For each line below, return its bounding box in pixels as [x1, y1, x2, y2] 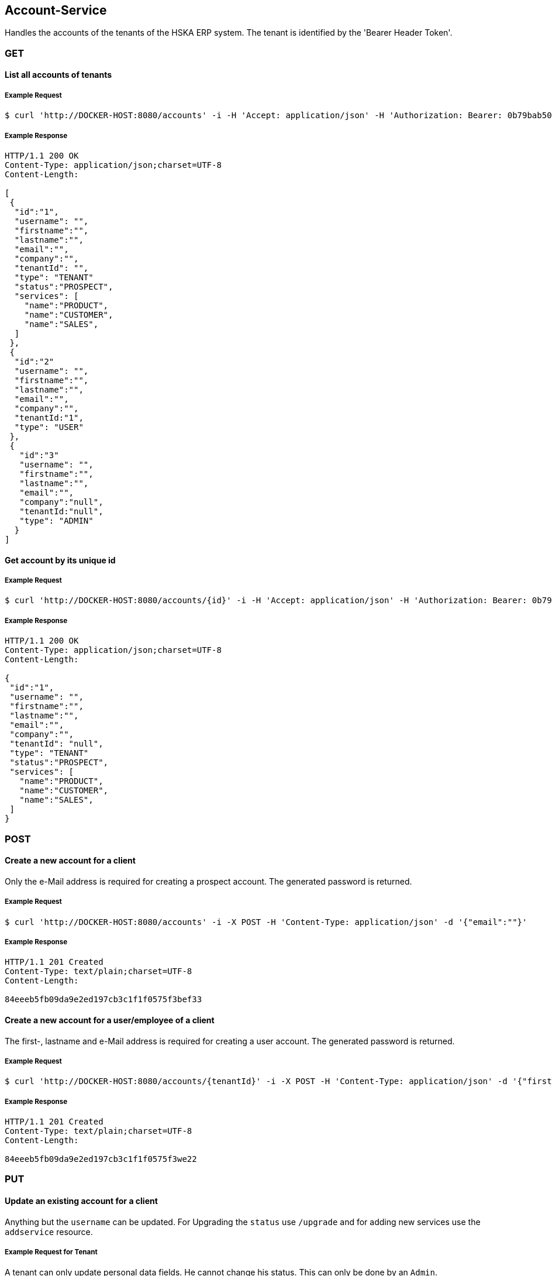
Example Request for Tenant [5, 1248, 98, 1257]
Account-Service [5, 3, 107, 18]
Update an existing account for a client [5, 1196, 158, 1206]
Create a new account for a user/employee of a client [5, 1014, 215, 1025]
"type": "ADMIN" [19, 515, 94, 525]
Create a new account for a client [5, 855, 136, 866]
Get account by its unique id [5, 555, 116, 565]
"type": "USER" [14, 422, 84, 432]
